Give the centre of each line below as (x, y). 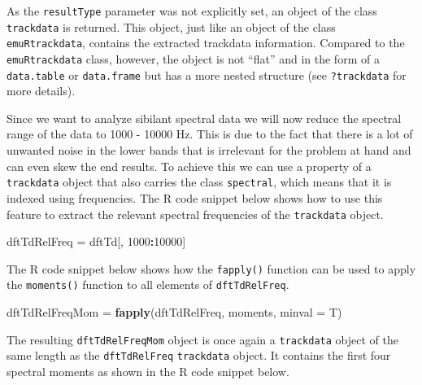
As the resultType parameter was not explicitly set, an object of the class (192, 11)
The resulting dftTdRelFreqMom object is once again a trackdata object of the (202, 339)
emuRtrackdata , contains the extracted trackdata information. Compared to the (206, 43)
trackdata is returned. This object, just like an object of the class (171, 26)
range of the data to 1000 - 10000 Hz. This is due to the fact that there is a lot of (210, 134)
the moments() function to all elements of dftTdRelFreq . (148, 284)
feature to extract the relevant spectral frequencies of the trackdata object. (195, 214)
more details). (41, 91)
